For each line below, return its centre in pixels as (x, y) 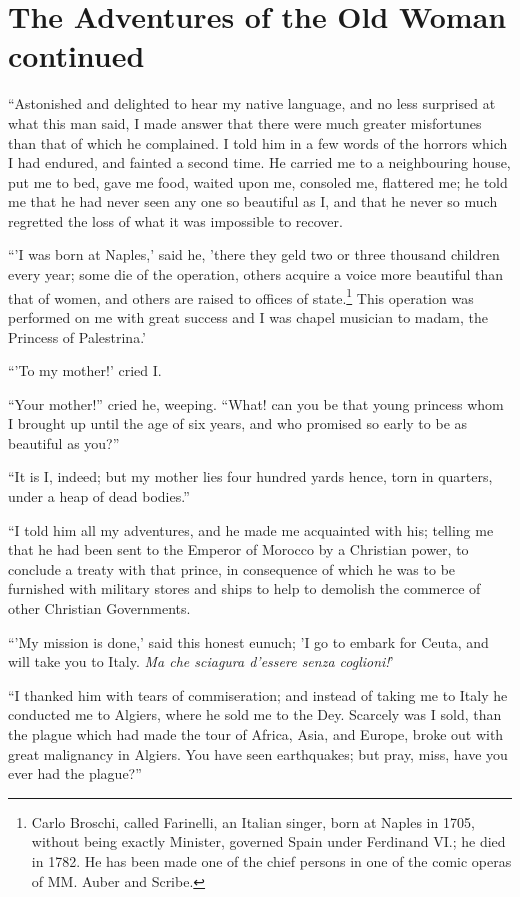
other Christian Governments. (99, 608)
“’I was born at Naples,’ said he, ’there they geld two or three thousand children (254, 254)
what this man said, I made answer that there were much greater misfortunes (245, 122)
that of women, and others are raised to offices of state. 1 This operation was (241, 296)
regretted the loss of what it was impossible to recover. (175, 220)
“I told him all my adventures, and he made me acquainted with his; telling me (251, 529)
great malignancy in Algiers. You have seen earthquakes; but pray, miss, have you (258, 753)
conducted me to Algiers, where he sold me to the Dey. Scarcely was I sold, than (255, 714)
